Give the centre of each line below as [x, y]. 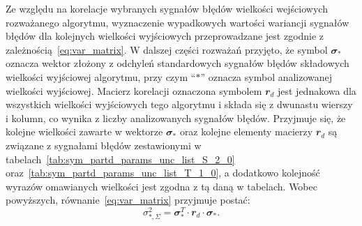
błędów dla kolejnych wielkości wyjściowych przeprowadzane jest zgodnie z [165, 36]
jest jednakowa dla [317, 90]
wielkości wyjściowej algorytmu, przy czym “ [101, 76]
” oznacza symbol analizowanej [266, 76]
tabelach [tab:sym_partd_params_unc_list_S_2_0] [120, 159]
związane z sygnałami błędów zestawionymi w [104, 145]
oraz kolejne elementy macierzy [246, 131]
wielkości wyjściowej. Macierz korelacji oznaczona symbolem [134, 90]
